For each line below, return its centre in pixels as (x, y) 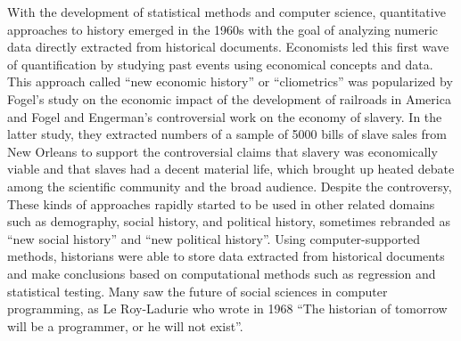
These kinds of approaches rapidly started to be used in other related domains (221, 203)
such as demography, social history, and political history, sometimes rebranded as (229, 221)
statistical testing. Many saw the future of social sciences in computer (198, 291)
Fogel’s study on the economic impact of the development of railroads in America (229, 98)
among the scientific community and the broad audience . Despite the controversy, (230, 186)
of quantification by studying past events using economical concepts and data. (220, 64)
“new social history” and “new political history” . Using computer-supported (214, 238)
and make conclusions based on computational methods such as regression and (222, 273)
